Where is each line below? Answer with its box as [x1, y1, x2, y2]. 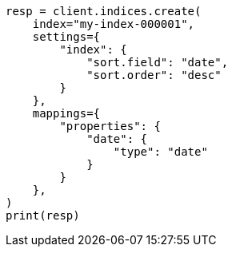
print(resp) [6, 209, 80, 222]
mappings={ [32, 107, 101, 120]
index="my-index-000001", [32, 18, 195, 30]
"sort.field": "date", [86, 56, 229, 69]
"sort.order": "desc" [86, 69, 222, 81]
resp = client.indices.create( [6, 5, 202, 18]
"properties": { [59, 120, 161, 132]
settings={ [32, 30, 101, 43]
